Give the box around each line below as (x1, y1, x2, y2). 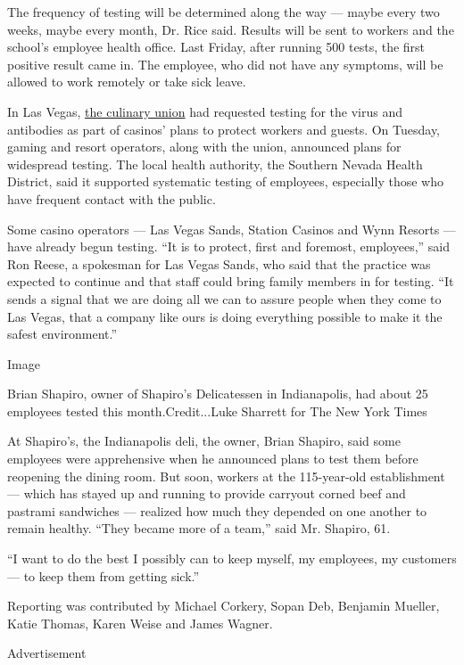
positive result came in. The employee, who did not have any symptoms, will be (7, 54, 443, 73)
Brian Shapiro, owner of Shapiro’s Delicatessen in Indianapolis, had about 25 (7, 384, 428, 403)
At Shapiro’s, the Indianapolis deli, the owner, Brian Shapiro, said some (7, 431, 401, 450)
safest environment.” (7, 324, 118, 343)
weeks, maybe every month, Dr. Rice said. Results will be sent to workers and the (7, 20, 454, 38)
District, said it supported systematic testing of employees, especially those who (7, 172, 443, 191)
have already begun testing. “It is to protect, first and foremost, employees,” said (7, 237, 451, 256)
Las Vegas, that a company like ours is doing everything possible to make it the (7, 307, 443, 325)
